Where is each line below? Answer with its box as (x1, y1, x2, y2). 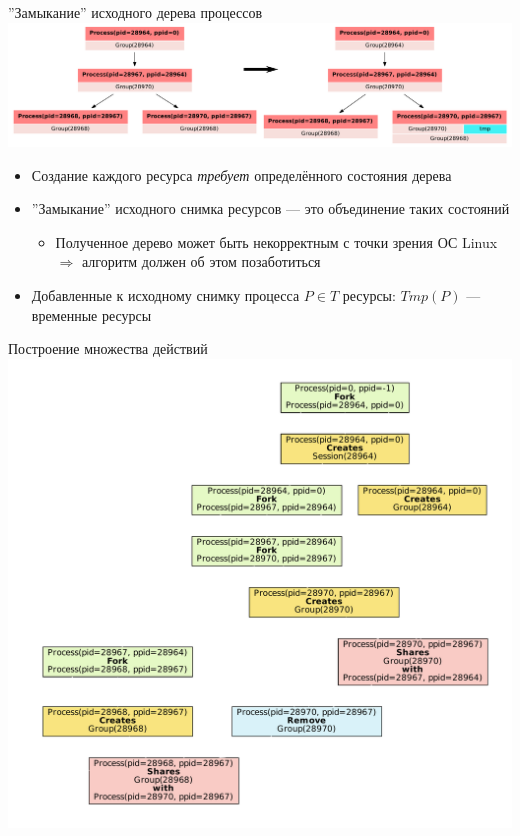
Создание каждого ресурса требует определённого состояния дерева (31, 164, 452, 185)
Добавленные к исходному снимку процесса (31, 285, 300, 306)
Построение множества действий (8, 338, 208, 359)
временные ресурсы (31, 304, 152, 325)
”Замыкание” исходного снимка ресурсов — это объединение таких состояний (31, 198, 510, 219)
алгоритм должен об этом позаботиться (81, 251, 321, 272)
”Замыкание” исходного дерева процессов (8, 2, 263, 22)
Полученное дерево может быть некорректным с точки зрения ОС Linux (55, 231, 498, 252)
